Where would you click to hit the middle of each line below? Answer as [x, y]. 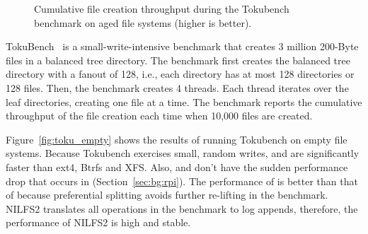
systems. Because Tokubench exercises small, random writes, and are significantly [183, 153]
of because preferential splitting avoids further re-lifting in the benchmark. [167, 195]
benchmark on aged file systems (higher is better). [143, 22]
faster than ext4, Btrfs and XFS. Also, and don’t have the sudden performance [177, 166]
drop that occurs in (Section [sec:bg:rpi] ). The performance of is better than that [182, 181]
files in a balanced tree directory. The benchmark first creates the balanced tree [178, 60]
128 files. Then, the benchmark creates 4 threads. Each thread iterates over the [177, 87]
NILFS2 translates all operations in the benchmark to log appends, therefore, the [182, 208]
